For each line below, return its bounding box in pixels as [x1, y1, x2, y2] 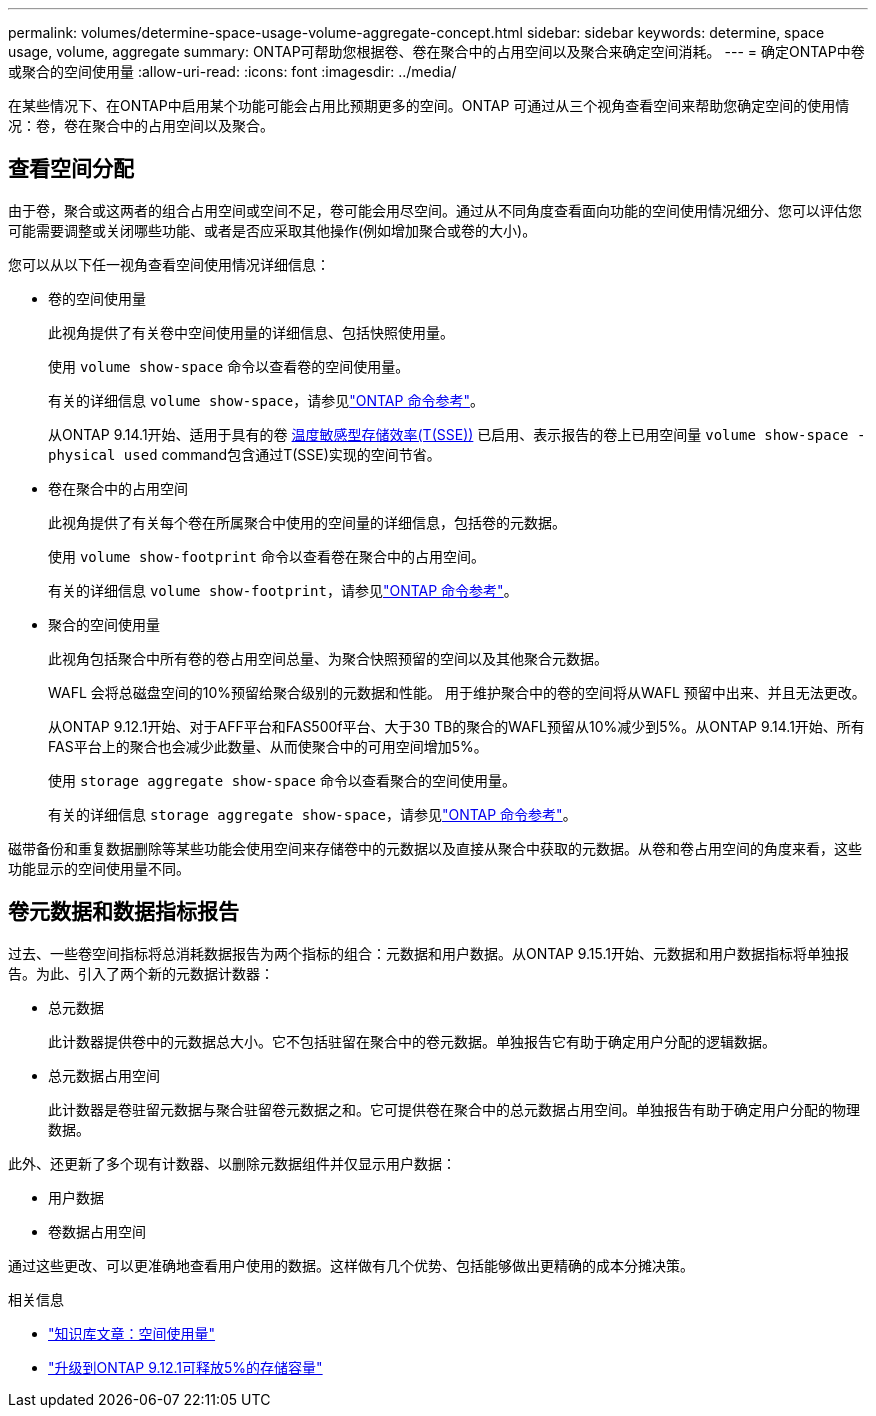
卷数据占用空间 [48, 1222, 146, 1240]
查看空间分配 [8, 156, 134, 182]
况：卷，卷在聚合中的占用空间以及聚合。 [8, 117, 274, 134]
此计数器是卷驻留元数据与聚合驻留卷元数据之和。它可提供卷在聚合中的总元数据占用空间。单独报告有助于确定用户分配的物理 [48, 1100, 860, 1118]
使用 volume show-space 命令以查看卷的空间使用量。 [48, 357, 410, 375]
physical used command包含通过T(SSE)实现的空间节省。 [48, 445, 441, 463]
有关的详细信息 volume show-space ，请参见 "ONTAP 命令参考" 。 [48, 391, 484, 409]
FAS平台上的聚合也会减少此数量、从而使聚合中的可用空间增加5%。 [48, 737, 488, 755]
